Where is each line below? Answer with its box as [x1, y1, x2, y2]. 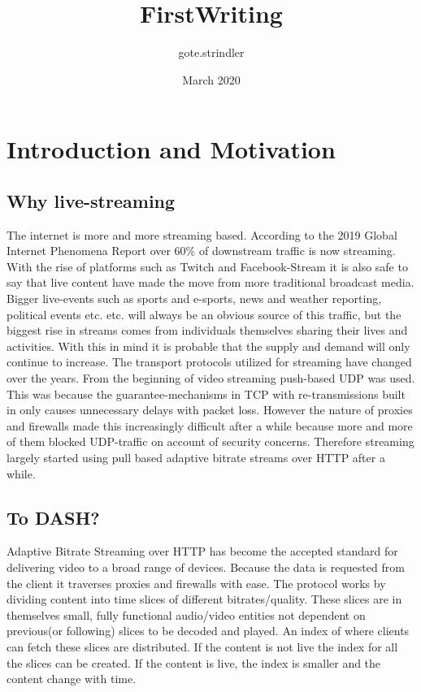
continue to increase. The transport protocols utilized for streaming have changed [7, 353, 412, 370]
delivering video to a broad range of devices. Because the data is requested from [7, 559, 405, 575]
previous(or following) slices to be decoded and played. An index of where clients [7, 622, 410, 639]
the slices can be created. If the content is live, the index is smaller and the [7, 654, 381, 671]
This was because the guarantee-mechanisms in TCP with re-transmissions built [7, 385, 406, 402]
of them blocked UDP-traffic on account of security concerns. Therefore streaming [7, 433, 414, 450]
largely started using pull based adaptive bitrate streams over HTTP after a [7, 449, 385, 466]
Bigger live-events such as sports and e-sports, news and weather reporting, [7, 290, 382, 307]
